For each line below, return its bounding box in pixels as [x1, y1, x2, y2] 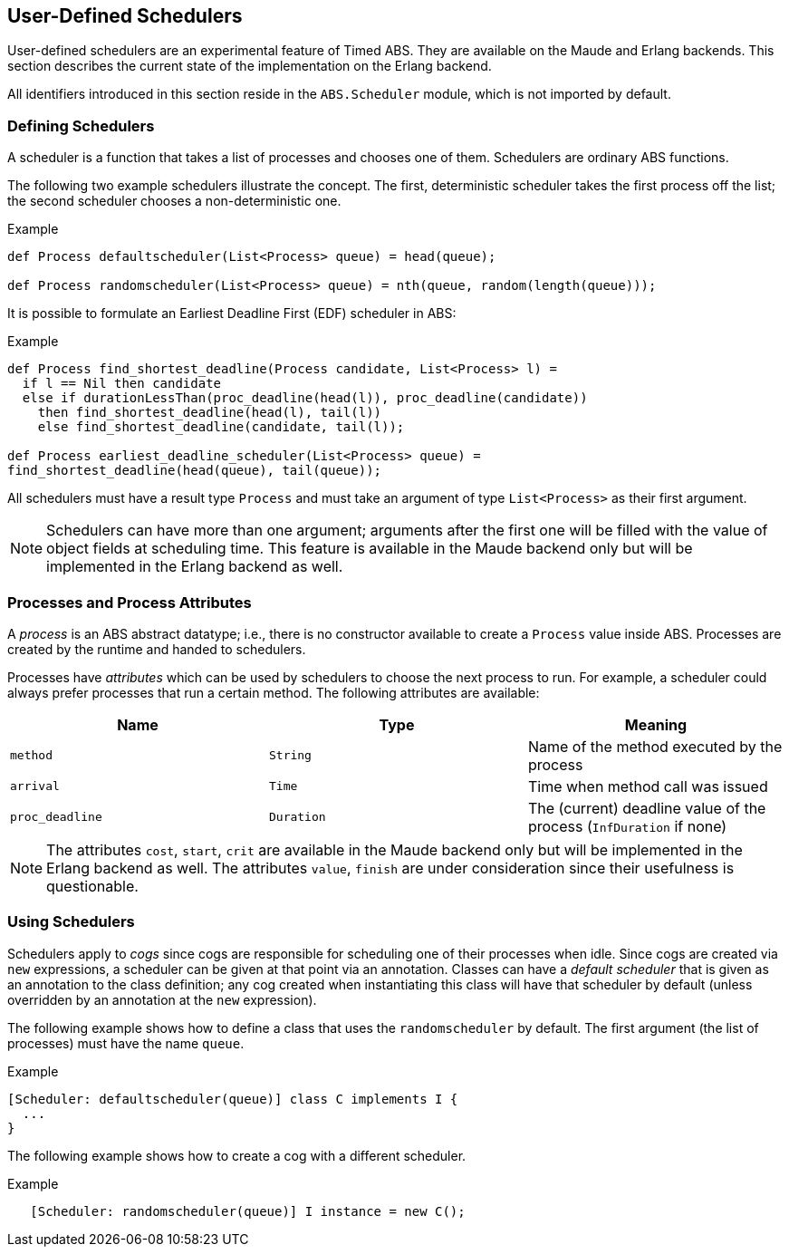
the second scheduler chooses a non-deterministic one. [7, 193, 342, 209]
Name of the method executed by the [527, 737, 783, 756]
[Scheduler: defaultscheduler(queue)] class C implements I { [7, 1091, 458, 1106]
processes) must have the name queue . [7, 1035, 245, 1051]
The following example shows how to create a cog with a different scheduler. [7, 1147, 467, 1163]
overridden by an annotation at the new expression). [7, 991, 317, 1008]
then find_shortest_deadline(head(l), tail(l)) [37, 405, 382, 420]
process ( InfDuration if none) [527, 816, 727, 835]
